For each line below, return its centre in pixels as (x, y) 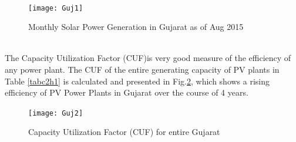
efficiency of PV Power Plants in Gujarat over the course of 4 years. (127, 92)
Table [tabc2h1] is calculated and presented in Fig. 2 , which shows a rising (137, 81)
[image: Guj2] (56, 113)
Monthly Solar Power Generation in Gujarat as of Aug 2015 (136, 27)
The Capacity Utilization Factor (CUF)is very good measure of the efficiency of (148, 58)
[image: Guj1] (56, 8)
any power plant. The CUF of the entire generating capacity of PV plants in (142, 70)
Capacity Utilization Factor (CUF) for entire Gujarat (124, 132)
